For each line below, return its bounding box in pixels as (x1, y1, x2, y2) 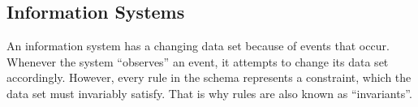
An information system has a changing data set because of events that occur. (6, 37, 390, 54)
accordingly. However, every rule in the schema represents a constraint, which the (6, 69, 412, 86)
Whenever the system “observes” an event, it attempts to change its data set (6, 53, 389, 70)
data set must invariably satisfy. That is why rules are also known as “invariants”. (6, 84, 412, 101)
